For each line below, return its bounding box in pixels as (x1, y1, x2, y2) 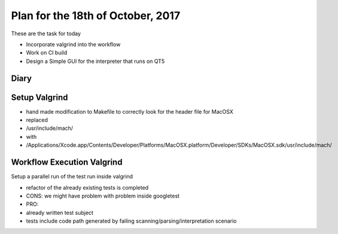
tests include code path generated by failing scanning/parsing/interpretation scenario (26, 217, 237, 224)
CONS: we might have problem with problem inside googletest (26, 192, 179, 199)
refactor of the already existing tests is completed (26, 184, 149, 191)
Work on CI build (26, 49, 68, 56)
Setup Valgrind (11, 92, 68, 102)
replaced (26, 117, 48, 124)
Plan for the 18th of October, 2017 (11, 9, 181, 22)
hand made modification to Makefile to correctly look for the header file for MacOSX (26, 108, 233, 115)
